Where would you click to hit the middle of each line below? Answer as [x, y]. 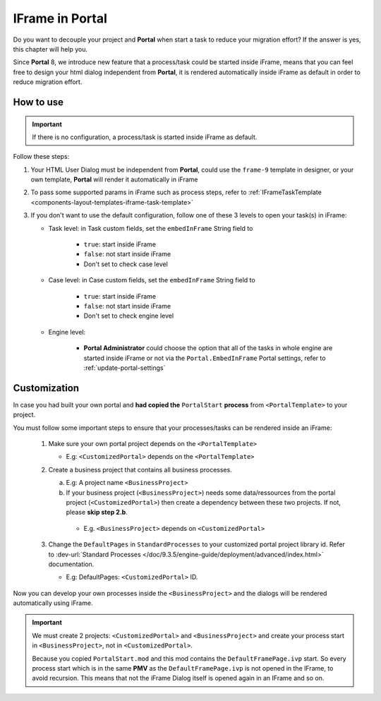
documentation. [71, 564]
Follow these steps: [41, 157]
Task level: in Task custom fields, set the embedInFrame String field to [151, 228]
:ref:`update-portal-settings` [125, 368]
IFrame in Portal [60, 18]
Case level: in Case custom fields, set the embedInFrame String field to [152, 280]
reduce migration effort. [48, 82]
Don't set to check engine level [129, 316]
